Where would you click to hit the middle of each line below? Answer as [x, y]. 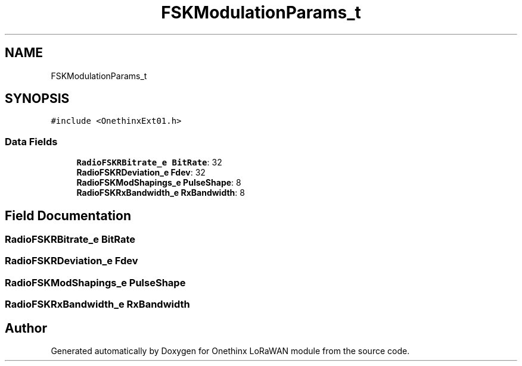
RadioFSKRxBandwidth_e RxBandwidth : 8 [161, 193]
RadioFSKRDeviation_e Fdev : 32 [141, 173]
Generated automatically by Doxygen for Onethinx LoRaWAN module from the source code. [230, 351]
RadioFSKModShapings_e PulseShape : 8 [159, 183]
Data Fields [31, 141]
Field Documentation [68, 215]
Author [26, 328]
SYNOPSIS [37, 99]
